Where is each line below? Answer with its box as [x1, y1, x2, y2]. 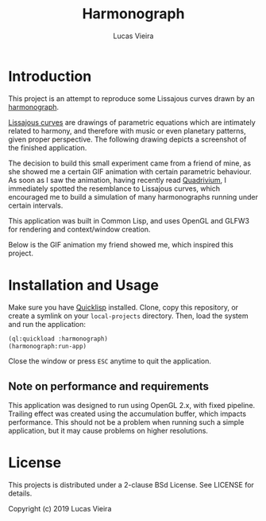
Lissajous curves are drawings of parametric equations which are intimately [8, 117, 256, 127]
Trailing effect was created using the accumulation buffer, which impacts [8, 409, 247, 418]
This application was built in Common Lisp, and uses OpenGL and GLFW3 [8, 216, 250, 225]
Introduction [8, 67, 92, 85]
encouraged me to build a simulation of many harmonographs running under [8, 192, 258, 201]
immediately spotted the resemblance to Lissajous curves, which [8, 184, 221, 193]
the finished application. [8, 142, 87, 152]
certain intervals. [8, 200, 64, 210]
